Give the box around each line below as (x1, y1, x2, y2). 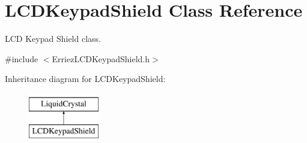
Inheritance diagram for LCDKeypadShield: (5, 72, 166, 85)
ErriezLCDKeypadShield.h (52, 52, 150, 65)
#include (5, 52, 38, 65)
